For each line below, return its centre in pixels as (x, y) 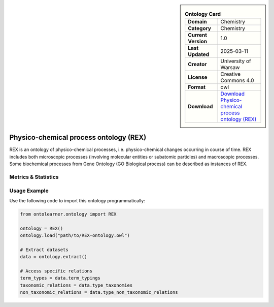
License (198, 77)
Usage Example (29, 191)
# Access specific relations (56, 271)
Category (200, 28)
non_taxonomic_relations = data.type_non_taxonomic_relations (99, 293)
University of (236, 61)
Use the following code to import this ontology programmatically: (77, 200)
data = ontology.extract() (54, 257)
